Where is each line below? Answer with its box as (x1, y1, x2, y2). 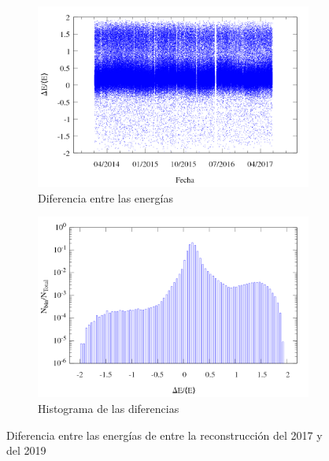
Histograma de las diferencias (38, 400, 179, 416)
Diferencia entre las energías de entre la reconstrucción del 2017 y (6, 426, 323, 443)
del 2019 (6, 442, 46, 459)
